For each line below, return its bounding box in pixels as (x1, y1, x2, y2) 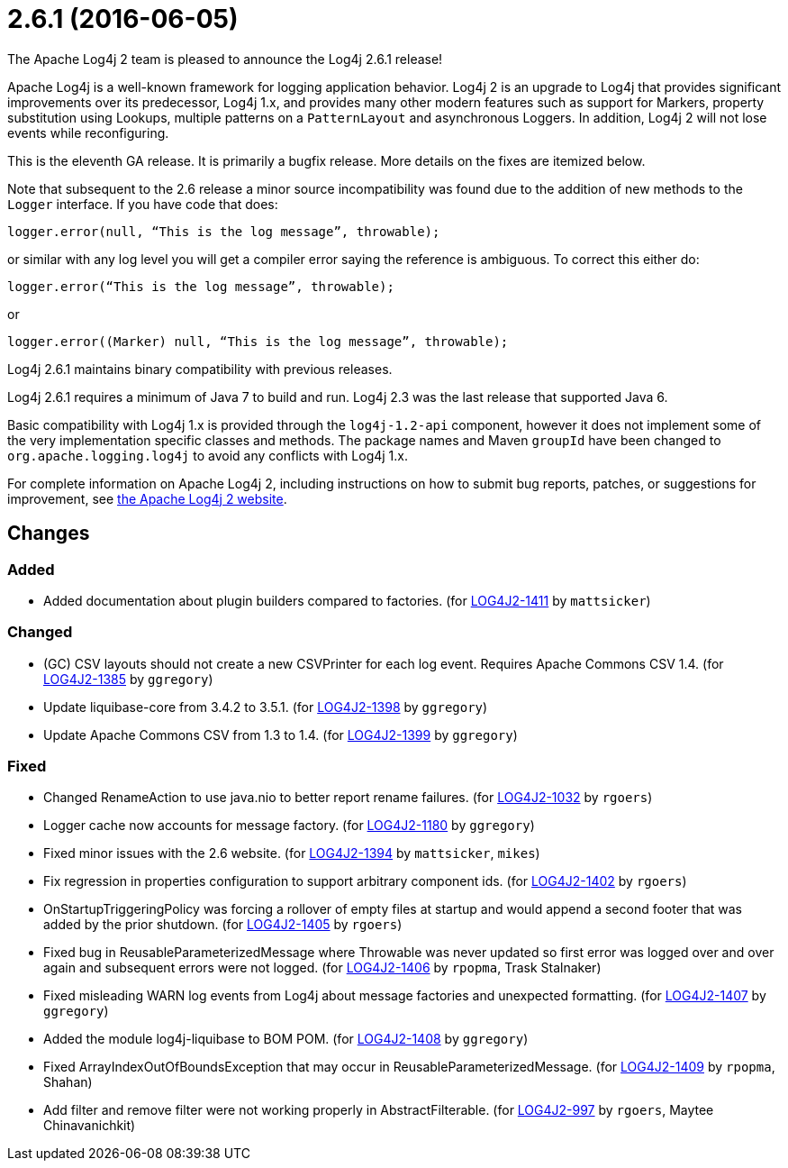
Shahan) (43, 1074, 93, 1090)
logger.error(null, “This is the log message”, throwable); (7, 224, 440, 239)
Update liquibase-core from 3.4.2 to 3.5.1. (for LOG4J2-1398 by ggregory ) (43, 698, 488, 715)
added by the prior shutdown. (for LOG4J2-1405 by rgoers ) (43, 917, 403, 933)
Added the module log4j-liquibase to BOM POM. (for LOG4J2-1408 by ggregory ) (43, 1031, 529, 1047)
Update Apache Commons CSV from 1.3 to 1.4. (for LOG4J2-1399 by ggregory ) (43, 726, 518, 743)
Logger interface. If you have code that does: (7, 196, 278, 212)
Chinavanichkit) (43, 1118, 136, 1134)
